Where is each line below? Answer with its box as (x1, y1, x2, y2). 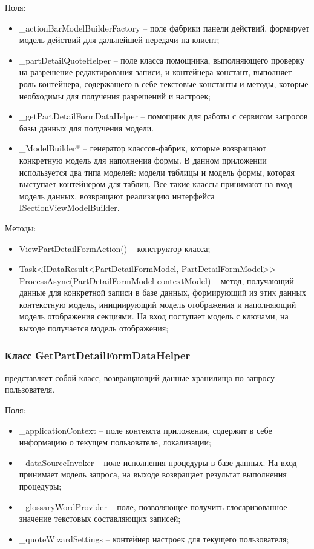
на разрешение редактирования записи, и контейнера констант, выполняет (19, 65, 292, 78)
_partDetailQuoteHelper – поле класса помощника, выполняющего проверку (19, 53, 304, 66)
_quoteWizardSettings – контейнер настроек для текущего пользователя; (19, 532, 289, 545)
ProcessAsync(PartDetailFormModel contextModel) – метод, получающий (19, 274, 294, 287)
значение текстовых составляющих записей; (19, 512, 181, 525)
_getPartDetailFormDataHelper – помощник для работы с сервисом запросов (19, 110, 308, 122)
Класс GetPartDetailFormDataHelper (5, 347, 191, 362)
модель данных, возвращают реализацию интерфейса (19, 189, 215, 202)
